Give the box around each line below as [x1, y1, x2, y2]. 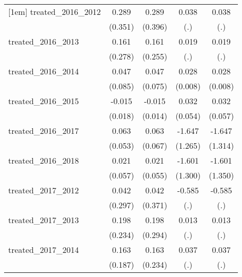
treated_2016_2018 [8, 154, 79, 166]
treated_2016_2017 [8, 125, 79, 136]
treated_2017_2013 [8, 214, 79, 226]
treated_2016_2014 [8, 65, 79, 77]
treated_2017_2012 [8, 184, 79, 196]
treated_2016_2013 [8, 35, 79, 47]
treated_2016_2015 [8, 95, 79, 107]
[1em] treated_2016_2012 [8, 6, 101, 17]
